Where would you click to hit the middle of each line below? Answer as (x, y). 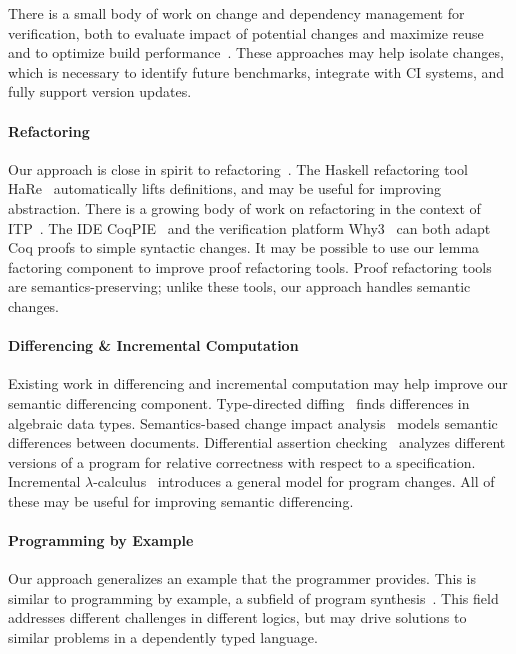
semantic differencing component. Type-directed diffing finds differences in (239, 402)
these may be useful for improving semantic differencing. (181, 500)
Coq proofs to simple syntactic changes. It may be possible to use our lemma (244, 247)
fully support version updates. (100, 91)
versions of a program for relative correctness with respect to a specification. (242, 461)
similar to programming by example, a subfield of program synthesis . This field (253, 597)
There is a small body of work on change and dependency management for (236, 13)
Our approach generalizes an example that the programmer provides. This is (242, 578)
